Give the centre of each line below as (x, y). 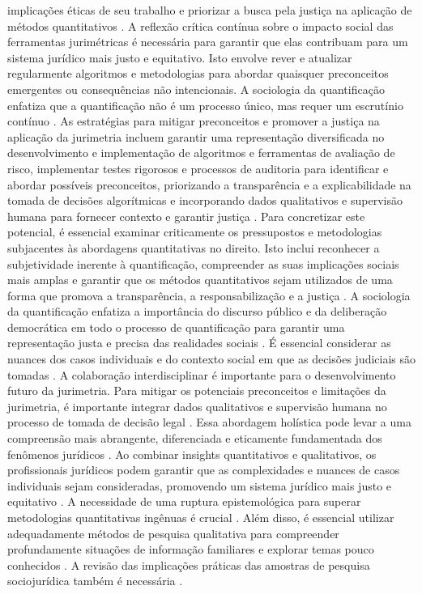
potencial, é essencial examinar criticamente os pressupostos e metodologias (195, 232)
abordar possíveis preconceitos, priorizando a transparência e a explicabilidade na (209, 184)
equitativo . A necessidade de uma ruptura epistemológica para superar (184, 501)
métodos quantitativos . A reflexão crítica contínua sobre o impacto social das (200, 25)
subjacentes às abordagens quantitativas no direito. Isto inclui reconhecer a (194, 247)
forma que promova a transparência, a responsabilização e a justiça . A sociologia (209, 295)
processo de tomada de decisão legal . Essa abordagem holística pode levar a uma (209, 422)
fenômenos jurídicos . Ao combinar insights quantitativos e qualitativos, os (192, 454)
